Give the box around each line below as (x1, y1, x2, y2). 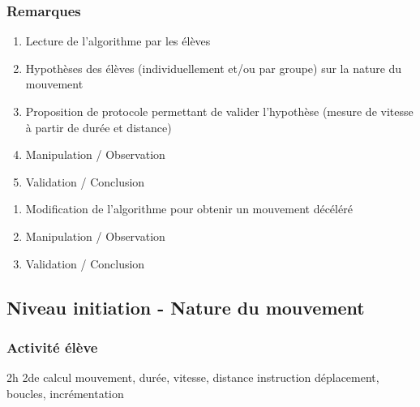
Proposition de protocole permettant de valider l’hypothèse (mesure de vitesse (25, 103, 414, 119)
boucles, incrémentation (6, 384, 124, 401)
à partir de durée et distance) (25, 118, 172, 135)
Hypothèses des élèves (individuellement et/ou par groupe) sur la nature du (25, 59, 402, 76)
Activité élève (6, 336, 98, 357)
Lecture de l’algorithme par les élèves (25, 32, 211, 49)
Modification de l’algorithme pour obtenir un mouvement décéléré (25, 200, 353, 217)
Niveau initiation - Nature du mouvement (6, 294, 365, 319)
